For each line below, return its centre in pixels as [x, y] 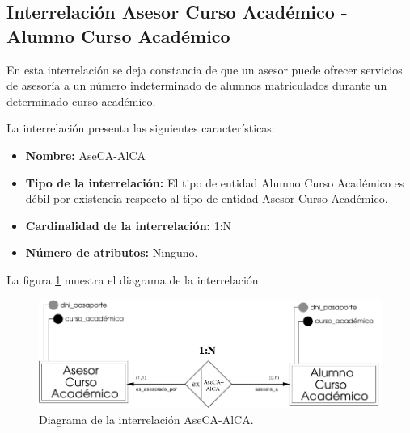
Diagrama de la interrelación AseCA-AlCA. [146, 419]
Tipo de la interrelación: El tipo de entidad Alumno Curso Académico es [215, 182]
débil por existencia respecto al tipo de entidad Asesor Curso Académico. [207, 198]
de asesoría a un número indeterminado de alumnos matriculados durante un [197, 85]
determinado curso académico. [81, 101]
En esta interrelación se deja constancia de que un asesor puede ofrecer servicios [205, 69]
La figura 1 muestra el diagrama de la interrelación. [134, 279]
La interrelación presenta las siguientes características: [141, 128]
